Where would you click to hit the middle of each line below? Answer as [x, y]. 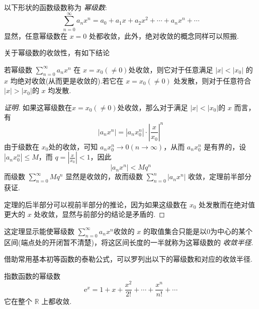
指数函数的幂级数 [32, 276]
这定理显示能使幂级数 [39, 231]
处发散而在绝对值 [227, 204]
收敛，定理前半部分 [220, 176]
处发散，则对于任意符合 [212, 80]
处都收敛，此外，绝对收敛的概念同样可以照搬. [164, 35]
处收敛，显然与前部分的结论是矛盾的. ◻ [99, 214]
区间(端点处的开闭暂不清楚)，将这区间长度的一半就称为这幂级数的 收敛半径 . [129, 242]
